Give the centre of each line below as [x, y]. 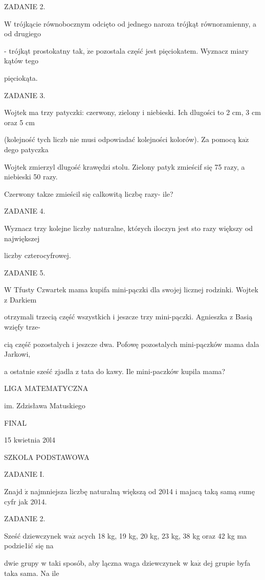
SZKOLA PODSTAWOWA [47, 457]
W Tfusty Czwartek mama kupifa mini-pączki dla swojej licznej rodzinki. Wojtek [131, 289]
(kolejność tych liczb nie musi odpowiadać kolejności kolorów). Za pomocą [120, 139]
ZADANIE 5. [25, 272]
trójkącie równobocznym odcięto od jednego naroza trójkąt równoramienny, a [135, 23]
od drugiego [23, 33]
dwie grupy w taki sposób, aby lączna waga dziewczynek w [96, 562]
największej [22, 238]
